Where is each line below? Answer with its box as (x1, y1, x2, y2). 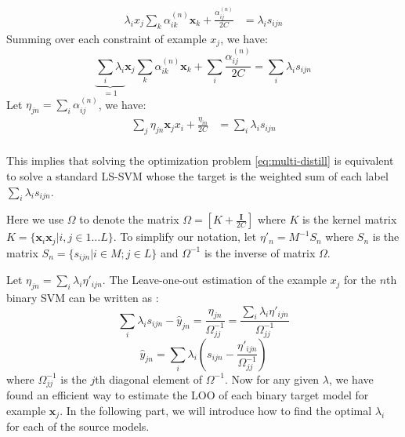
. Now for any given (224, 370, 320, 387)
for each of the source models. (6, 418, 150, 435)
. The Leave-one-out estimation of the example (102, 271, 327, 288)
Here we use (6, 211, 64, 228)
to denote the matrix (79, 211, 179, 228)
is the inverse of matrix (204, 244, 316, 260)
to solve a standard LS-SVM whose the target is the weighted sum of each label (6, 167, 389, 184)
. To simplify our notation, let (113, 228, 257, 245)
